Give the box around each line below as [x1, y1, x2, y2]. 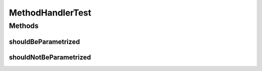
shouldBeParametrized [9, 37, 80, 46]
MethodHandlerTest [9, 7, 92, 18]
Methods [9, 21, 39, 30]
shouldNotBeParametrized [9, 53, 91, 61]
